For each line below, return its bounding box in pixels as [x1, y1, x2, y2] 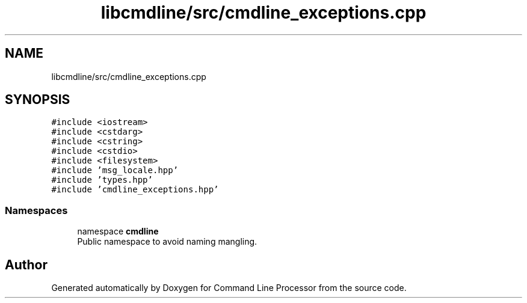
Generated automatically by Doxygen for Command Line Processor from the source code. [51, 283, 407, 293]
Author [5, 257, 48, 272]
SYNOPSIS [5, 92, 70, 108]
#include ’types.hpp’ [51, 175, 153, 185]
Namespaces [5, 204, 68, 216]
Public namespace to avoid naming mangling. [77, 236, 257, 247]
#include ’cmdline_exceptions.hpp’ [51, 185, 219, 195]
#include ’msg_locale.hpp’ [51, 165, 179, 176]
